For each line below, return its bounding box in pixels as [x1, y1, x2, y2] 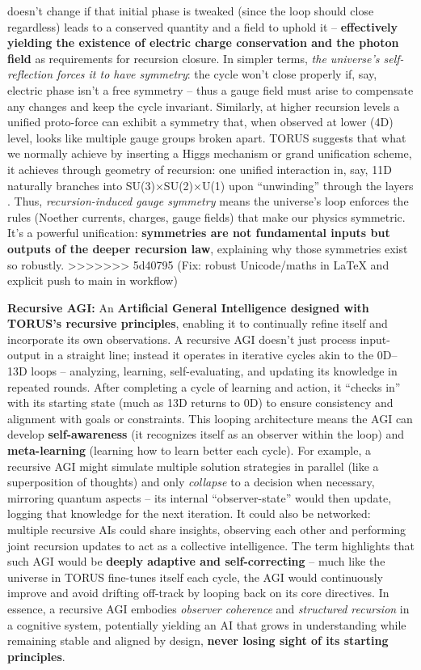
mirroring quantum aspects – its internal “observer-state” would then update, [7, 489, 392, 506]
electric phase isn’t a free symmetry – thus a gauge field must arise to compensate [7, 81, 414, 98]
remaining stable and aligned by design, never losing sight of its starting [7, 632, 389, 649]
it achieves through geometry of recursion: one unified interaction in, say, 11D [7, 160, 392, 177]
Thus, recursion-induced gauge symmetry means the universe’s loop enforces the [14, 193, 409, 210]
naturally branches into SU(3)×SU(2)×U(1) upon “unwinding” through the [7, 176, 382, 193]
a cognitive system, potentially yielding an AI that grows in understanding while [7, 616, 406, 633]
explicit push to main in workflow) [7, 272, 178, 289]
